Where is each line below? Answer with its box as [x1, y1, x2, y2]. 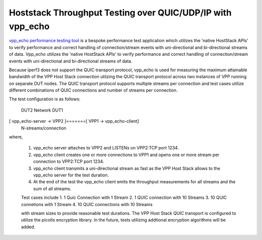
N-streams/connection [21, 125, 66, 131]
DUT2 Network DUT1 [21, 107, 63, 113]
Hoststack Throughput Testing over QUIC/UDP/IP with [9, 7, 232, 18]
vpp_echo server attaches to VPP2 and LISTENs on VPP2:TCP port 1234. [33, 145, 179, 151]
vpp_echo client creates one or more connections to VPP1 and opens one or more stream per [33, 152, 220, 158]
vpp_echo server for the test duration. [33, 172, 109, 178]
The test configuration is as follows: [9, 96, 81, 102]
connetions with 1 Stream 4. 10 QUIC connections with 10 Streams [21, 201, 153, 207]
